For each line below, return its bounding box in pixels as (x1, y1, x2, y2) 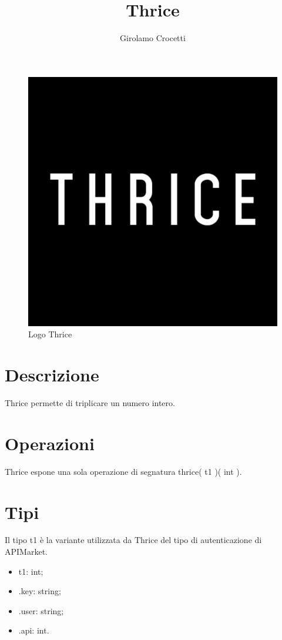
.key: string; (18, 585, 61, 597)
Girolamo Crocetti (120, 32, 186, 44)
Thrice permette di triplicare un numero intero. (5, 397, 175, 409)
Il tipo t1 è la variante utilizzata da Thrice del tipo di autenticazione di (5, 534, 262, 546)
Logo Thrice (28, 328, 72, 340)
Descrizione (5, 363, 99, 387)
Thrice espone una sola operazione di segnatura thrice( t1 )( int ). (5, 465, 242, 477)
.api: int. (18, 624, 49, 636)
